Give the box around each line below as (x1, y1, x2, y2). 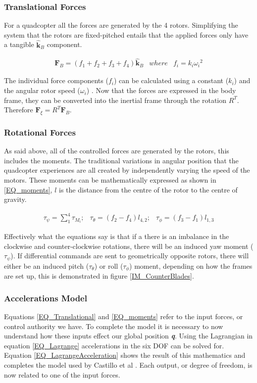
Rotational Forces (4, 126, 76, 138)
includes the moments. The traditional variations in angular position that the (4, 155, 239, 165)
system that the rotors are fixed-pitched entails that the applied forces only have (4, 29, 249, 40)
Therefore (4, 104, 33, 115)
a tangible (4, 39, 34, 49)
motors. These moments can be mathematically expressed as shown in (4, 175, 216, 185)
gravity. (4, 194, 27, 204)
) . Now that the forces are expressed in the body (86, 85, 236, 96)
